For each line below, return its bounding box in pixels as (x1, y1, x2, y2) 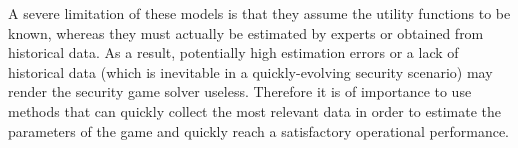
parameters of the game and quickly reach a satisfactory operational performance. (8, 120, 510, 141)
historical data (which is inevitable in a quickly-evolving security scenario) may (8, 61, 493, 82)
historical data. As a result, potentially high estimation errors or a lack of (8, 42, 459, 63)
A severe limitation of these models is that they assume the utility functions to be (8, 3, 511, 23)
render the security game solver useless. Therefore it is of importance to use (8, 81, 472, 102)
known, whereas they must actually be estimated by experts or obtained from (8, 22, 484, 43)
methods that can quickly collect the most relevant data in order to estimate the (8, 100, 502, 121)
